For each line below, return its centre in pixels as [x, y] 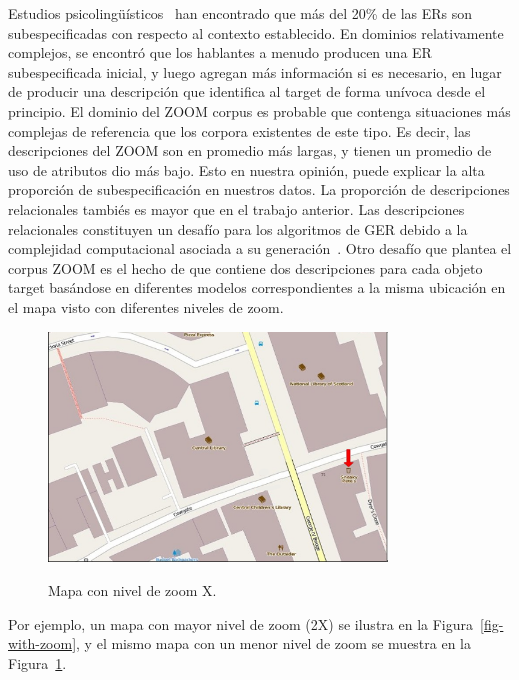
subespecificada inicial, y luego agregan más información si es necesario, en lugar [255, 71]
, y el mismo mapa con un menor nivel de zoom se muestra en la [274, 643]
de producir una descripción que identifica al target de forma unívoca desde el [247, 91]
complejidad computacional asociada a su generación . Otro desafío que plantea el [260, 248]
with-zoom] [42, 643]
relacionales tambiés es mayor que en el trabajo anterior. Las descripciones [236, 208]
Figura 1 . [37, 662]
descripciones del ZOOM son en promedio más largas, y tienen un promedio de [250, 150]
